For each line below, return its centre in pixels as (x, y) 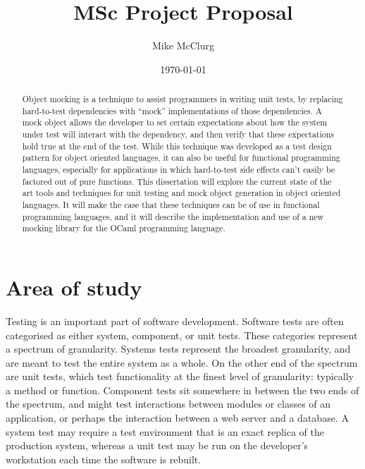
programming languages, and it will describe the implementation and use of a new (173, 216)
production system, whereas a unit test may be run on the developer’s (157, 445)
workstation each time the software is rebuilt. (104, 459)
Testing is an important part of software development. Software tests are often (175, 321)
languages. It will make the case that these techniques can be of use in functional (171, 205)
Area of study (74, 287)
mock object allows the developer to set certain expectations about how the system (175, 122)
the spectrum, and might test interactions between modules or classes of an (168, 404)
